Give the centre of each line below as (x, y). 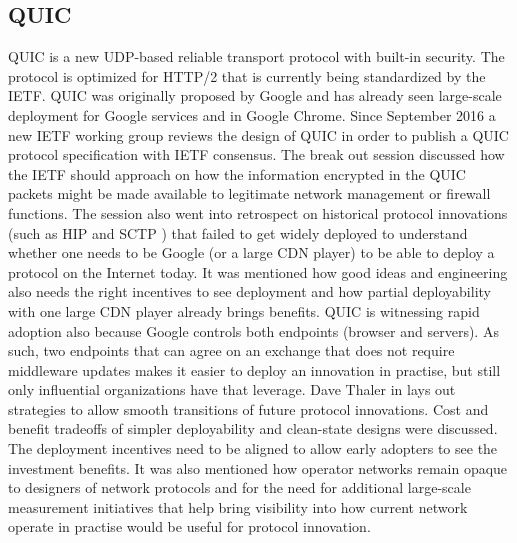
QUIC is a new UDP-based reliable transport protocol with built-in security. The (256, 56)
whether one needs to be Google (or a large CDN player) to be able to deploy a (251, 252)
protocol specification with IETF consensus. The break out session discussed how (256, 154)
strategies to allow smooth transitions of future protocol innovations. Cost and (248, 408)
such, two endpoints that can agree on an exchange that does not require (231, 350)
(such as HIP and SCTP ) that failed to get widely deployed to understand (238, 232)
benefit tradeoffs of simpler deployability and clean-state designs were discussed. (253, 428)
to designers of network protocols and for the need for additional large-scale (239, 487)
